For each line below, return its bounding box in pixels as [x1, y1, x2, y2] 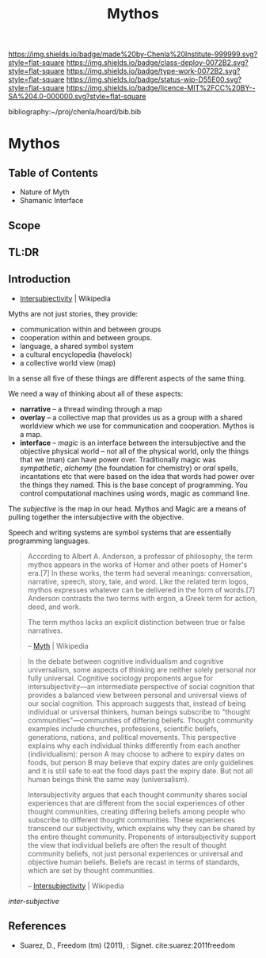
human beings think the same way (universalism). [27, 774, 190, 784]
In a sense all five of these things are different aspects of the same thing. [8, 374, 246, 383]
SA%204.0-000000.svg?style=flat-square [8, 92, 146, 102]
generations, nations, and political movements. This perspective [27, 732, 237, 741]
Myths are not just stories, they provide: [8, 308, 139, 318]
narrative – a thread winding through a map [19, 404, 162, 413]
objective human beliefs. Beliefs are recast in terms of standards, [27, 857, 240, 867]
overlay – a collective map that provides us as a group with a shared [19, 412, 243, 422]
